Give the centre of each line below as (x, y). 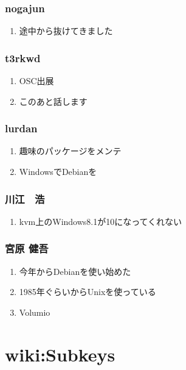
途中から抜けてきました (66, 31)
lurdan (21, 128)
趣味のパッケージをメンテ (70, 151)
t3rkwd (23, 58)
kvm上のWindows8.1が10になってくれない (101, 221)
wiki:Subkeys (60, 354)
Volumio (35, 312)
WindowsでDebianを (58, 172)
